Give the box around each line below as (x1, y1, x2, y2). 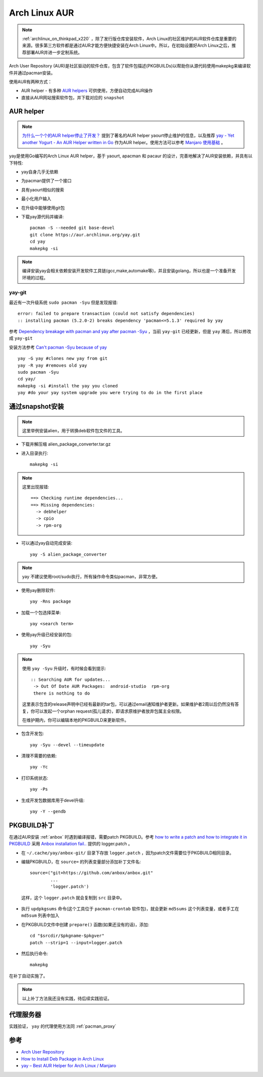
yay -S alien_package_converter (30, 551, 107, 557)
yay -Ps (30, 786, 48, 792)
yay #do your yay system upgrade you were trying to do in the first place (18, 390, 203, 396)
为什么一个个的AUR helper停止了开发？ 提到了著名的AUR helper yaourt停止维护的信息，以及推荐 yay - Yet (22, 132, 235, 139)
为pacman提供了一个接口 (21, 178, 72, 184)
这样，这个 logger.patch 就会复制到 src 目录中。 (21, 894, 125, 901)
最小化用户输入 (21, 196, 51, 202)
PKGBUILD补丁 (9, 821, 55, 829)
